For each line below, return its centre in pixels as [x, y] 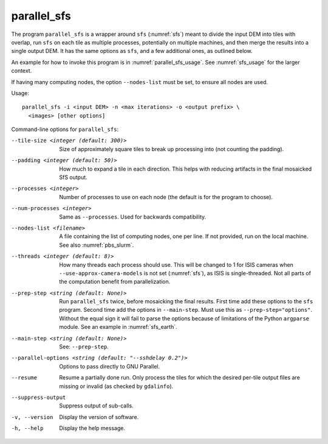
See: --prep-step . [84, 347]
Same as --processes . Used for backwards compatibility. [133, 217]
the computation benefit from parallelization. [115, 282]
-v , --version [32, 417]
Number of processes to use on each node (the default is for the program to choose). [166, 197]
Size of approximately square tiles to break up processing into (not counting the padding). [172, 149]
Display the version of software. [99, 417]
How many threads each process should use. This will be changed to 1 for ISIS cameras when [176, 264]
